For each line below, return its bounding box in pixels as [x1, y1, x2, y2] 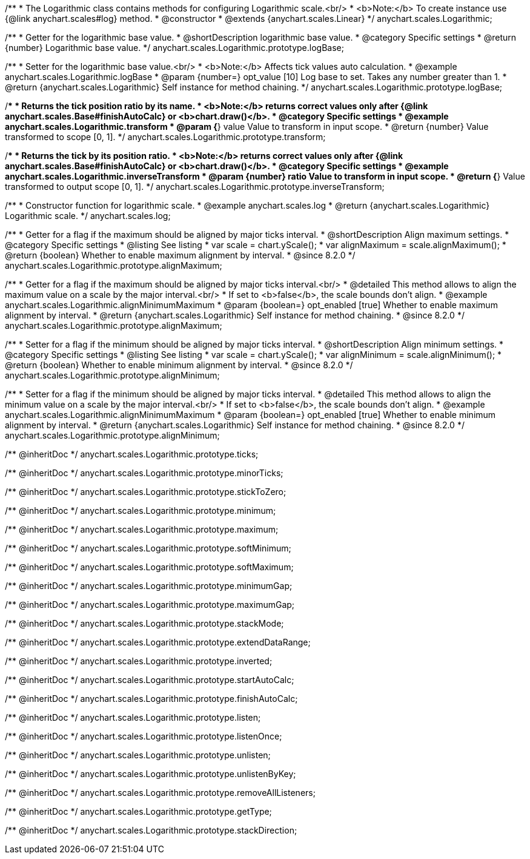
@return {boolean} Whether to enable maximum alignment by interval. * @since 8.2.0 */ [5, 250, 356, 260]
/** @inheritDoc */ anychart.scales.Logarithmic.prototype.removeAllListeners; [5, 787, 316, 798]
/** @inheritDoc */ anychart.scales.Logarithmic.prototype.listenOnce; [5, 731, 282, 741]
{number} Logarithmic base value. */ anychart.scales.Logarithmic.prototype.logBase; [5, 42, 344, 53]
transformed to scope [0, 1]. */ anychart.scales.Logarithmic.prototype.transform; [5, 132, 326, 142]
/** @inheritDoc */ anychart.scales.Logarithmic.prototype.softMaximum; [5, 562, 294, 572]
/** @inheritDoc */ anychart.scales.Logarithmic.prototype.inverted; [5, 656, 273, 666]
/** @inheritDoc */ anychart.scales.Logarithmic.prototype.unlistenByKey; [5, 769, 296, 779]
